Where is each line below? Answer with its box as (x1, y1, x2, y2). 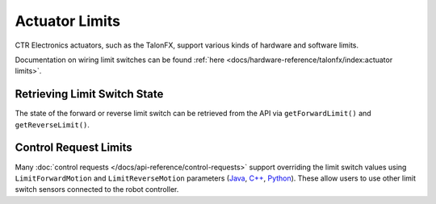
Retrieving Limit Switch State (15, 87, 164, 101)
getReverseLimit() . (15, 119, 90, 129)
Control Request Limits (15, 141, 132, 155)
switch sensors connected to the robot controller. (15, 185, 179, 194)
